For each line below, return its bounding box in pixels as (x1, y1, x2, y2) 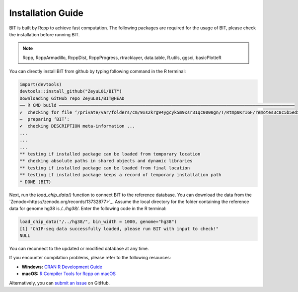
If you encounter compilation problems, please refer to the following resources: (9, 255, 171, 261)
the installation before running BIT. (9, 31, 80, 37)
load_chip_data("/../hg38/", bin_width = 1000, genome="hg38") (19, 219, 177, 224)
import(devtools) (19, 82, 62, 87)
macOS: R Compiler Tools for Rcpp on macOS (21, 271, 116, 277)
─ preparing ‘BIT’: (19, 117, 70, 122)
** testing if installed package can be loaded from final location (19, 165, 190, 171)
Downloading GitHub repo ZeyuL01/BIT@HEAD (19, 95, 125, 101)
